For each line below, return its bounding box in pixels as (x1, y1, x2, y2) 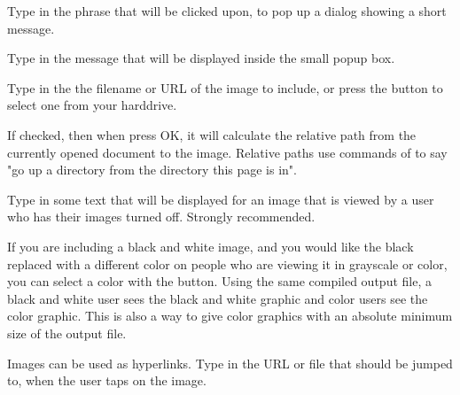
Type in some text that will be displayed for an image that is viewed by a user (7, 190, 434, 208)
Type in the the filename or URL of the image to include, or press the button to (7, 78, 443, 97)
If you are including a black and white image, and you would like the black (7, 236, 414, 255)
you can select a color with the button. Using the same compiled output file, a (7, 272, 432, 290)
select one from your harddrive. (7, 96, 177, 114)
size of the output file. (7, 323, 127, 342)
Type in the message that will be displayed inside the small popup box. (7, 49, 395, 67)
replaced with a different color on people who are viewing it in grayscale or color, (7, 254, 448, 273)
